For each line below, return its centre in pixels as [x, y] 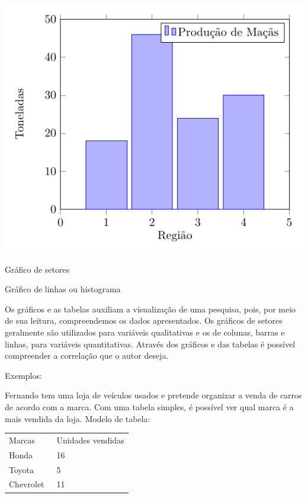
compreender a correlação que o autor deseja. [87, 355]
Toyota [21, 469]
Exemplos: [23, 375]
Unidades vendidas [90, 440]
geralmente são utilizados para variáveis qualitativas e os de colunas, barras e [145, 332]
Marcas [22, 440]
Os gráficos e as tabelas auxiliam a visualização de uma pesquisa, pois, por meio [150, 309]
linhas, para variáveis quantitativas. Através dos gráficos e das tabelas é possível [150, 344]
